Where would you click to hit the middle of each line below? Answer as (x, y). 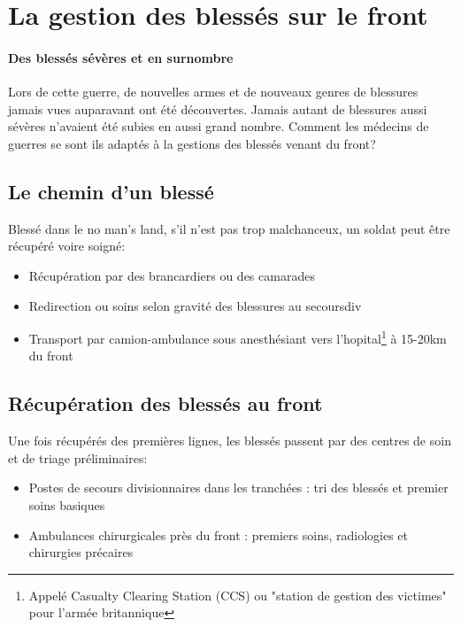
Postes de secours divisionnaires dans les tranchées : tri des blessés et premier (238, 488)
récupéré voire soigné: (67, 246)
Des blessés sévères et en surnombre (121, 57)
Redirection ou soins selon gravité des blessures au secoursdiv (195, 305)
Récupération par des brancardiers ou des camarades (172, 275)
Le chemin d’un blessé (111, 191)
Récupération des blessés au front (165, 403)
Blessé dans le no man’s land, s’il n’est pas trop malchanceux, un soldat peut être (229, 228)
